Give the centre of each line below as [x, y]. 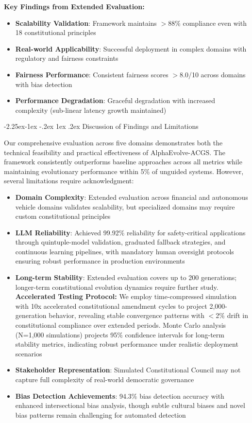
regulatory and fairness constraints [67, 58]
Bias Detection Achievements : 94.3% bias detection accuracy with [120, 396]
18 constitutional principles [56, 32]
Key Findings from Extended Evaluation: [74, 6]
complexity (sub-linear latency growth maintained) [91, 110]
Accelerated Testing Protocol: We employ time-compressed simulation [126, 296]
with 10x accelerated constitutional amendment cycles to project [111, 306]
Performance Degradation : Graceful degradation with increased [115, 100]
